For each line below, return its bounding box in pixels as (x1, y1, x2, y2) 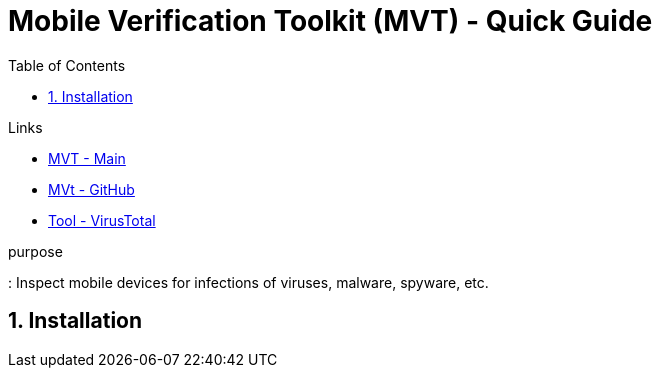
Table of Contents (8, 56, 126, 74)
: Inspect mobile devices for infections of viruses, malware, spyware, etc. (8, 273, 489, 291)
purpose (8, 242, 63, 260)
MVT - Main (48, 149, 126, 167)
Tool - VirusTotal (48, 211, 156, 229)
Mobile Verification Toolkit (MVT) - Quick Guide (8, 4, 653, 38)
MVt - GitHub (48, 180, 135, 198)
